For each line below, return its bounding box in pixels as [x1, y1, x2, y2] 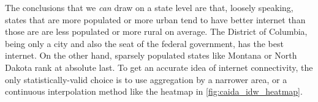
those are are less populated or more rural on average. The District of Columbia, [5, 25, 308, 38]
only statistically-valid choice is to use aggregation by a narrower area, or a [5, 73, 287, 86]
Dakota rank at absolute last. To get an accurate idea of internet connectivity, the [5, 60, 313, 73]
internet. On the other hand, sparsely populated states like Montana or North [5, 49, 297, 62]
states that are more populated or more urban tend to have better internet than [5, 13, 306, 26]
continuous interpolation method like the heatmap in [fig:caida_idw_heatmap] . [5, 85, 303, 98]
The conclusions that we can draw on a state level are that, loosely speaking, [5, 1, 293, 13]
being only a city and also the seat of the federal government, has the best [5, 37, 284, 49]
